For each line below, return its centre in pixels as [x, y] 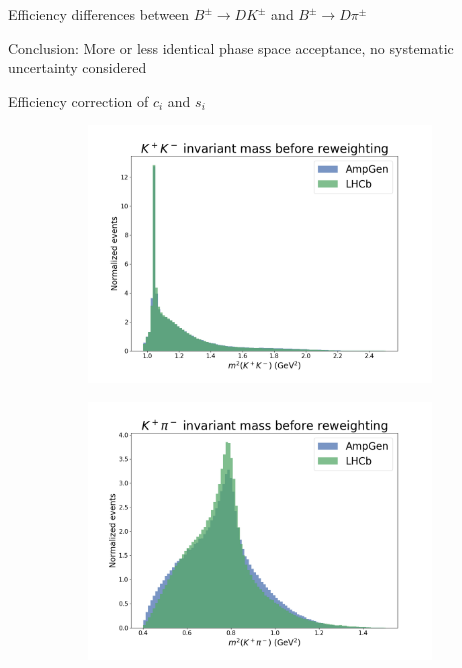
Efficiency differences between [99, 14]
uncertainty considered [77, 67]
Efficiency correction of [78, 100]
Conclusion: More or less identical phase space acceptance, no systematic [231, 47]
